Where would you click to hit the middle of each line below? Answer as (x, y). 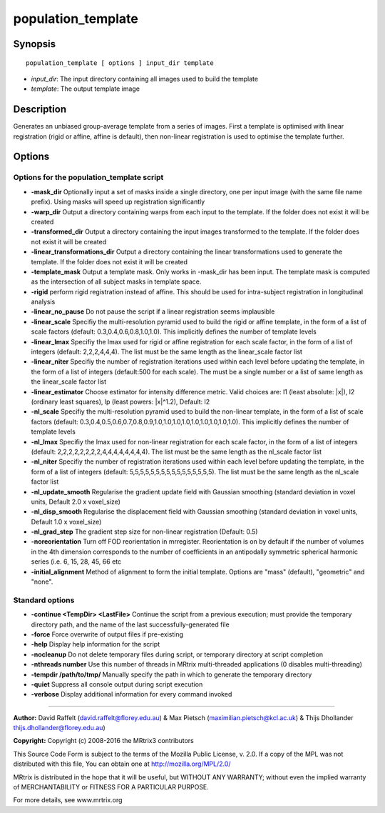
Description (40, 110)
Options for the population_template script (88, 177)
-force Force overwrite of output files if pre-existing (107, 634)
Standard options (44, 600)
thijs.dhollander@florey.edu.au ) (60, 728)
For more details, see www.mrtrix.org (68, 800)
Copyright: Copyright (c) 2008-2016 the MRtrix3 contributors (103, 741)
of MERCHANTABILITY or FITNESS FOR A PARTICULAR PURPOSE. (111, 787)
